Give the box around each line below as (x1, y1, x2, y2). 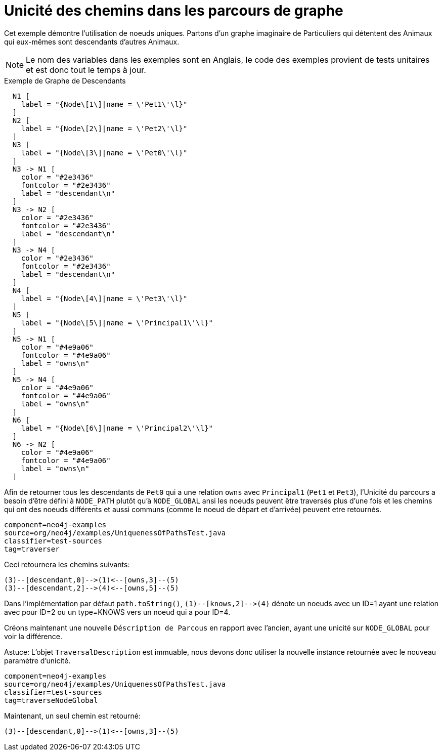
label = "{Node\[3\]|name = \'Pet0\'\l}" (21, 148, 188, 157)
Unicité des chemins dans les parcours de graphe (4, 2, 343, 19)
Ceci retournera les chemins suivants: (4, 560, 130, 569)
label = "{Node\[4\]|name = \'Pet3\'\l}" (21, 294, 188, 303)
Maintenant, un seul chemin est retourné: (4, 711, 141, 720)
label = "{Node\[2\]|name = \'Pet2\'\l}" (21, 124, 188, 133)
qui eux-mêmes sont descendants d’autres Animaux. (4, 37, 180, 46)
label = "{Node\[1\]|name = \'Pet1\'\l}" (21, 100, 188, 108)
